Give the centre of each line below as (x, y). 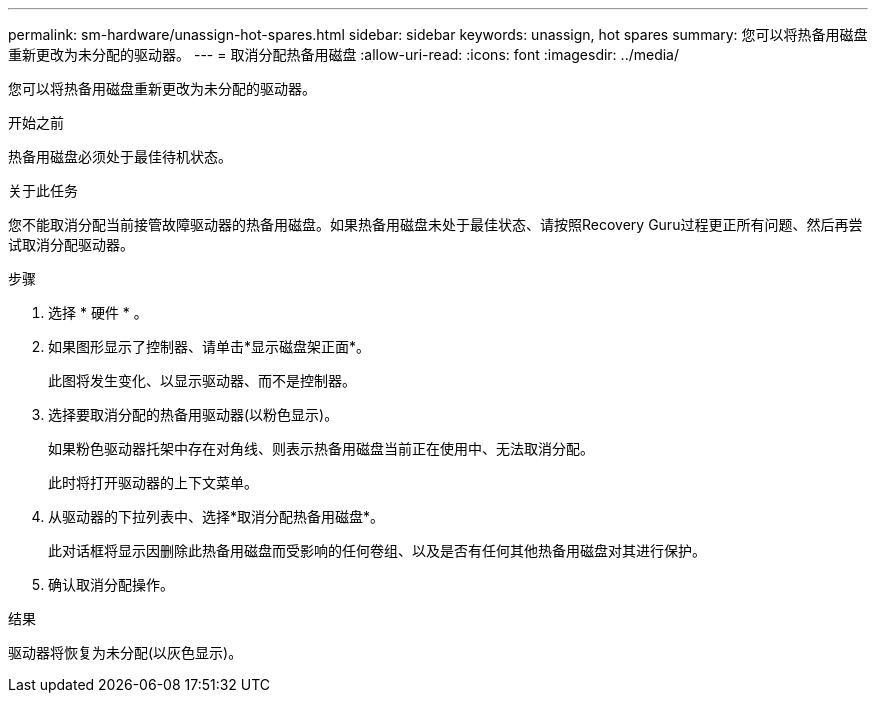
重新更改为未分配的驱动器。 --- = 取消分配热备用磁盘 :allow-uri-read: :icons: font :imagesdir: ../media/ (344, 54)
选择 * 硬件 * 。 (98, 312)
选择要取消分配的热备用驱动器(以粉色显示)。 (193, 414)
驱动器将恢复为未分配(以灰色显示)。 (125, 652)
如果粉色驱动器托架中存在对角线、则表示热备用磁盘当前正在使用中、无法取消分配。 (321, 448)
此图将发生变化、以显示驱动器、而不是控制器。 (202, 380)
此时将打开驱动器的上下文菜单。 (153, 482)
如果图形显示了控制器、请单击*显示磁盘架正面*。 (209, 346)
